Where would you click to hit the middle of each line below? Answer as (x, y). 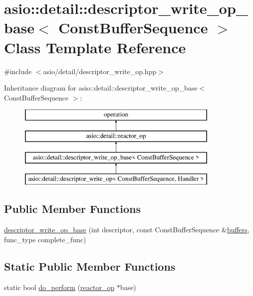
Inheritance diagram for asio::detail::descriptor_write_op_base (101, 88)
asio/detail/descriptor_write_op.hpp (100, 71)
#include (18, 71)
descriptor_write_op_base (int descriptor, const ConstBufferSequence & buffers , (127, 230)
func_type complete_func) (45, 239)
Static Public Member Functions (90, 266)
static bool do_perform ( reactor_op (59, 287)
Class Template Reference (95, 47)
